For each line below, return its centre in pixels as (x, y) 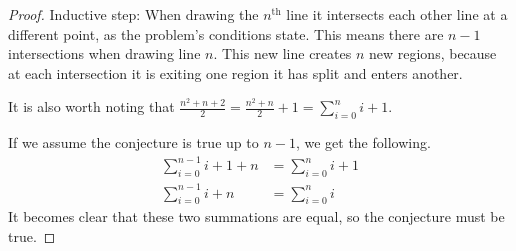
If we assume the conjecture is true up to (133, 142)
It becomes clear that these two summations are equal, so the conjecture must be (256, 216)
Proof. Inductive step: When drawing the (133, 14)
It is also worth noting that (91, 106)
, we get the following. (363, 142)
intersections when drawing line (104, 53)
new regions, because (432, 53)
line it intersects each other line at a (397, 14)
